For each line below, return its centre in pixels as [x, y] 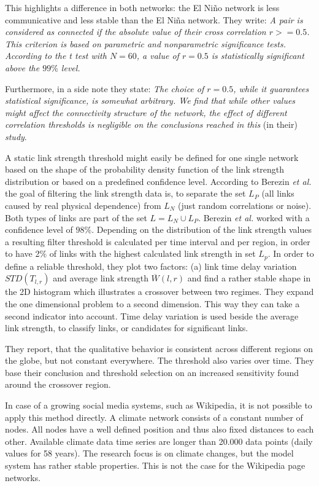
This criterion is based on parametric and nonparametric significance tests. [146, 43]
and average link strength [101, 278]
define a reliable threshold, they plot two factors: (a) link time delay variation [151, 266]
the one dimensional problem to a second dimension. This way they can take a [152, 303]
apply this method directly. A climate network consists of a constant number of [154, 417]
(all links [278, 193]
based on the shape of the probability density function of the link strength [145, 169]
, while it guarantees [271, 88]
